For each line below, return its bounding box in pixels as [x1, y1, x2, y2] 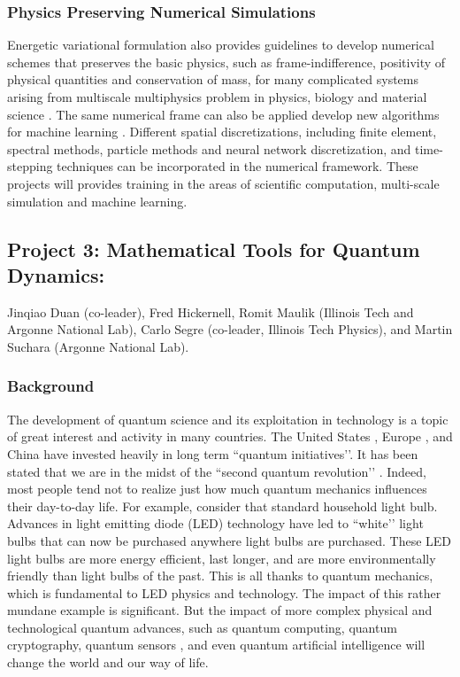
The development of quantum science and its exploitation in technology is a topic [7, 409, 448, 428]
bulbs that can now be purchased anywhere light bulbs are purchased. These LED [7, 531, 452, 549]
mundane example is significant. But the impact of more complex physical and [7, 601, 433, 619]
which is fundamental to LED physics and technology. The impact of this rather [7, 583, 441, 602]
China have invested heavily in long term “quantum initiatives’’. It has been [7, 444, 418, 463]
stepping [7, 157, 53, 175]
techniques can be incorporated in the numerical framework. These [57, 157, 418, 175]
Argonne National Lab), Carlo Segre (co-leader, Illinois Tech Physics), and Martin [7, 320, 453, 338]
